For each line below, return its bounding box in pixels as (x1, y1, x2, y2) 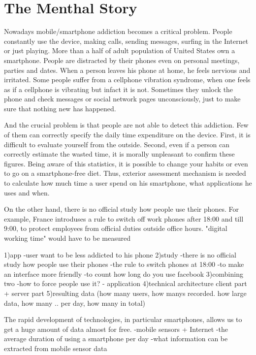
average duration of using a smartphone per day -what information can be (4, 333, 228, 344)
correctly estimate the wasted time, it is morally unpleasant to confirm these (4, 149, 235, 159)
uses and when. (4, 187, 50, 197)
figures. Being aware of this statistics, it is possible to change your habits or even (4, 158, 248, 168)
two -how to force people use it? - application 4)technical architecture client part (4, 278, 247, 289)
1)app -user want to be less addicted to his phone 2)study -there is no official (4, 249, 236, 259)
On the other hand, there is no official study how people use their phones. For (4, 204, 239, 214)
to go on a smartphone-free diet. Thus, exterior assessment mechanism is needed (4, 168, 246, 178)
